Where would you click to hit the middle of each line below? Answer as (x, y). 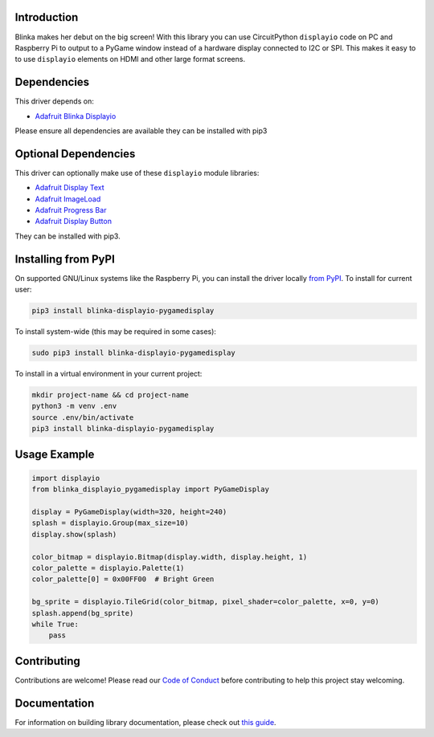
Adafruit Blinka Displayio (76, 116)
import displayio (66, 478)
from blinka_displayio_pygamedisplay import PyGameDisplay (150, 489)
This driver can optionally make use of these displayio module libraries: (137, 173)
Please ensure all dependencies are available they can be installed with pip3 (141, 130)
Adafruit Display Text (70, 188)
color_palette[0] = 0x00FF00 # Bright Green (123, 579)
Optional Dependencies (75, 154)
